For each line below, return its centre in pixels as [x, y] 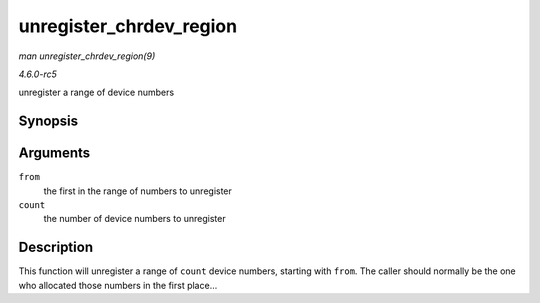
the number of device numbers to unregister [134, 219]
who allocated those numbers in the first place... [118, 285]
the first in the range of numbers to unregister [137, 191]
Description [56, 247]
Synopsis [48, 121]
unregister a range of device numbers [96, 92]
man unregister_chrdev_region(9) [87, 56]
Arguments [54, 153]
